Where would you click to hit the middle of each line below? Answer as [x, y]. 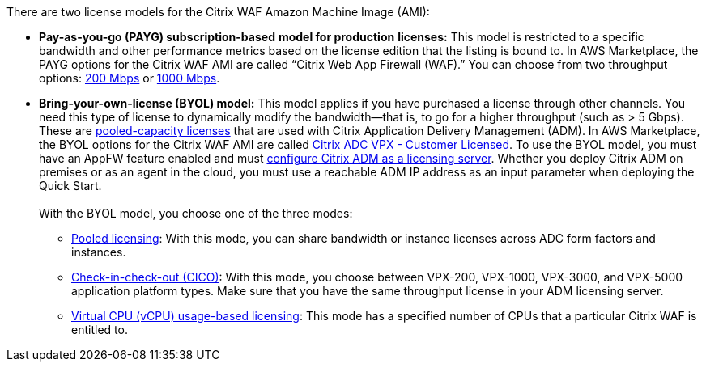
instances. [99, 252]
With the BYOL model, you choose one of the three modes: [196, 213]
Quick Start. [70, 186]
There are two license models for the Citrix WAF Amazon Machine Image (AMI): [218, 12]
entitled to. [100, 330]
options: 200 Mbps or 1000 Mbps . [130, 78]
